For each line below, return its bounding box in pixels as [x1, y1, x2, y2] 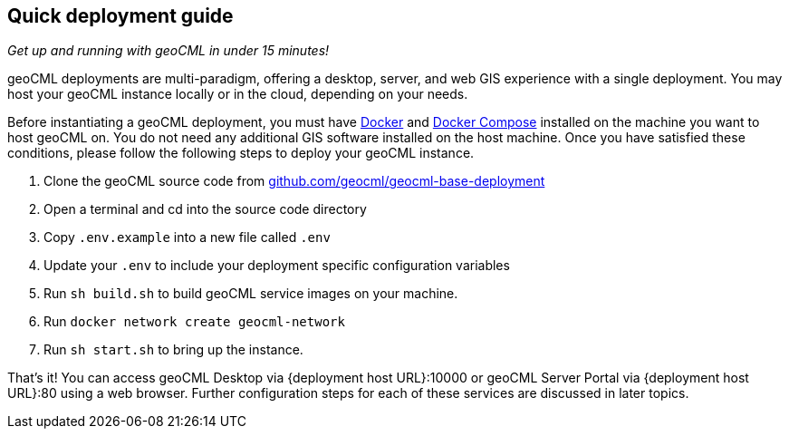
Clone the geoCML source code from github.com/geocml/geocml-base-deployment [43, 173, 545, 189]
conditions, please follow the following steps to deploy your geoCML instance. [7, 145, 475, 161]
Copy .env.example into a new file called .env [43, 229, 331, 246]
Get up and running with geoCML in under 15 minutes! [7, 43, 330, 59]
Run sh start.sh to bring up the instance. [43, 342, 303, 358]
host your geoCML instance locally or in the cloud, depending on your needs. [7, 86, 468, 102]
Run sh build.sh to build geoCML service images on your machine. [43, 286, 458, 302]
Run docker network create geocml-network [43, 314, 345, 330]
